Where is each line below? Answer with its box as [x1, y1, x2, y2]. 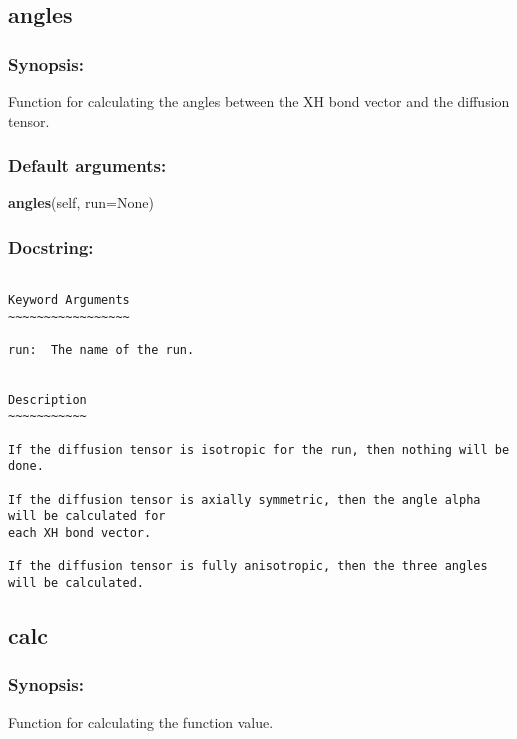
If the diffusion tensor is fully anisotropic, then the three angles [8, 559, 488, 574]
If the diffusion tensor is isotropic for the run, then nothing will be [8, 442, 510, 457]
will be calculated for [8, 509, 166, 524]
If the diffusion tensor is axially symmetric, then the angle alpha [8, 492, 481, 507]
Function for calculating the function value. [8, 711, 274, 732]
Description [8, 392, 87, 407]
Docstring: [8, 234, 94, 259]
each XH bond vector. [8, 526, 152, 541]
